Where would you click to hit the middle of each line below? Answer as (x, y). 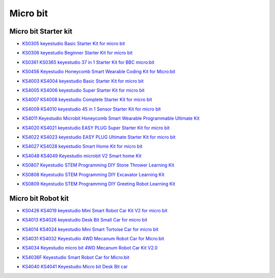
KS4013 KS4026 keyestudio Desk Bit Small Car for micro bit (85, 220)
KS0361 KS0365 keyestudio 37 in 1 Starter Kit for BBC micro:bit (88, 62)
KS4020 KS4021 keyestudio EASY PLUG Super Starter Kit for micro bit (96, 128)
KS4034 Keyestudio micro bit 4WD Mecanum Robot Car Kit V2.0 (90, 248)
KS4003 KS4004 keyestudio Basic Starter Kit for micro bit (83, 81)
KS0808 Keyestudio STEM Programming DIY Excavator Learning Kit (93, 174)
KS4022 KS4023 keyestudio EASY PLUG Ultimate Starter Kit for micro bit (99, 137)
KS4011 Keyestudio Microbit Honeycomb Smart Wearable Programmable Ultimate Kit (111, 118)
